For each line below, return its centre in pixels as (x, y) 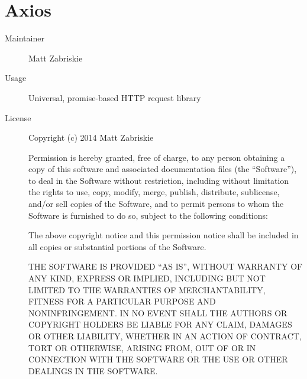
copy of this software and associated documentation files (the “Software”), (163, 169)
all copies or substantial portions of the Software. (117, 246)
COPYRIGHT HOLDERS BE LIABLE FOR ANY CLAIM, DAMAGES (160, 324)
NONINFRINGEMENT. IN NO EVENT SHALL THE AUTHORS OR (158, 312)
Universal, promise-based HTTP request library (115, 97)
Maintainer (25, 38)
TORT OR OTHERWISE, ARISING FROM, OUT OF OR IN (142, 347)
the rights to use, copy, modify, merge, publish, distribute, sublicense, (154, 192)
